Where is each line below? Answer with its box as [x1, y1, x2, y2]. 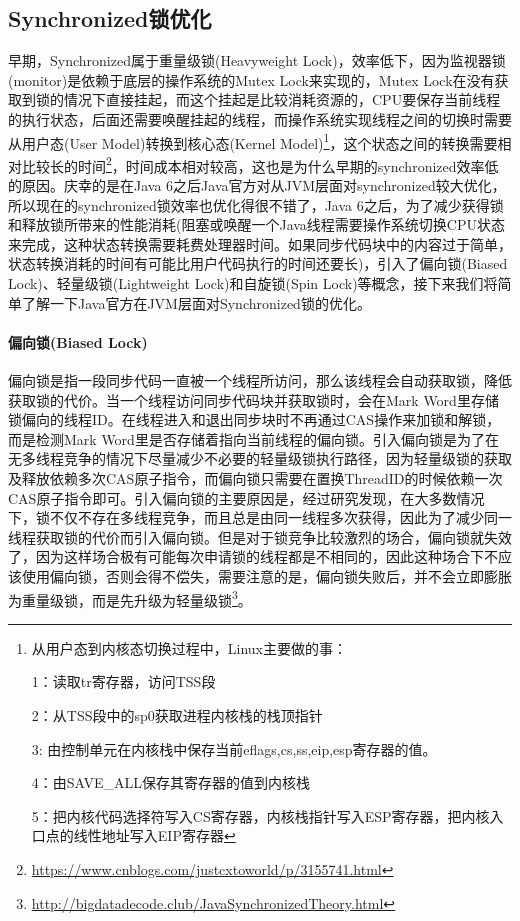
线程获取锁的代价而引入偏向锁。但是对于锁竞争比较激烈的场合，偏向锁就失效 [8, 526, 512, 547]
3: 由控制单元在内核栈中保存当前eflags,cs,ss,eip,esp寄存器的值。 [31, 738, 437, 759]
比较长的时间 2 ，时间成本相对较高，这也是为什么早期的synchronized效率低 [21, 152, 499, 176]
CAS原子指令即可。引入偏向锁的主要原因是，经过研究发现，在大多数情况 [8, 487, 485, 508]
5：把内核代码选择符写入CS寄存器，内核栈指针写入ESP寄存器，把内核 [31, 805, 490, 826]
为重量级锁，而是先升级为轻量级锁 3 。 [8, 586, 252, 610]
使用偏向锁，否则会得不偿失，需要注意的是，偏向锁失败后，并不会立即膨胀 [21, 565, 512, 586]
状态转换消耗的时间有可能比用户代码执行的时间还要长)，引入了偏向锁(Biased [8, 253, 508, 274]
